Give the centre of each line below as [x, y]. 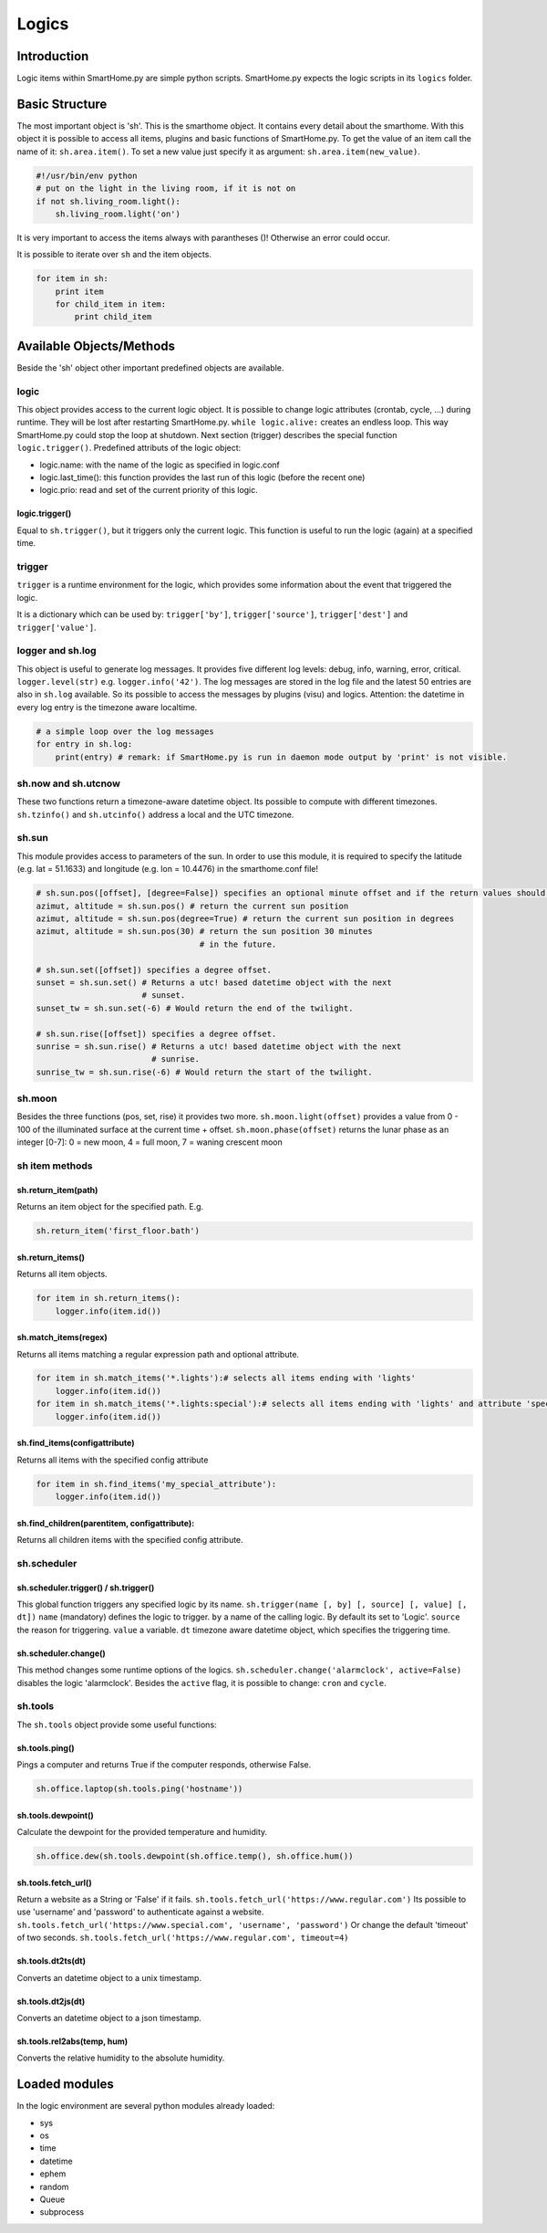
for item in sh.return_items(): [108, 1298]
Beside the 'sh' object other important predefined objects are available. [150, 367]
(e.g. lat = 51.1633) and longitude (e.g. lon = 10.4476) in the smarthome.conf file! [168, 869]
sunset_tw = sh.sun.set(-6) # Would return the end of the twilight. [195, 1008]
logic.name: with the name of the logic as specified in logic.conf [160, 465]
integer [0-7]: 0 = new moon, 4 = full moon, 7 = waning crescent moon [150, 1142]
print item [79, 291]
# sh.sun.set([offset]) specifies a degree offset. [154, 970]
